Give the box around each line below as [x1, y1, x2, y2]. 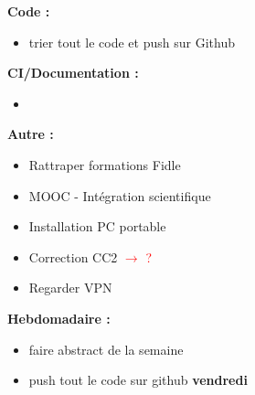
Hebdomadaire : [7, 308, 111, 327]
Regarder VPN [28, 278, 112, 297]
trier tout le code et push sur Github [28, 32, 235, 51]
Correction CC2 [28, 247, 118, 266]
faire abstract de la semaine [28, 339, 184, 358]
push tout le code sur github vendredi [28, 370, 248, 390]
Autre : [7, 124, 54, 144]
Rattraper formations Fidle [28, 155, 181, 174]
